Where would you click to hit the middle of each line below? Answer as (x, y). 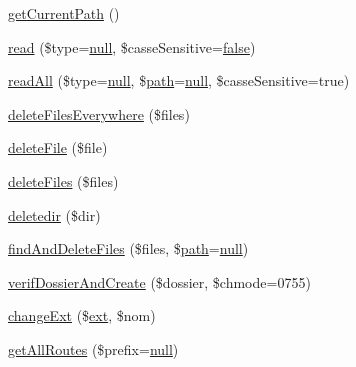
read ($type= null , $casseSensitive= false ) (132, 46)
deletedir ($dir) (54, 214)
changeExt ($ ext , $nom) (82, 315)
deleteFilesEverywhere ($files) (99, 113)
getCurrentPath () (64, 13)
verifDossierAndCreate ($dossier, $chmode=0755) (159, 281)
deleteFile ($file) (58, 147)
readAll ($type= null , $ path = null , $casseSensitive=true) (179, 80)
